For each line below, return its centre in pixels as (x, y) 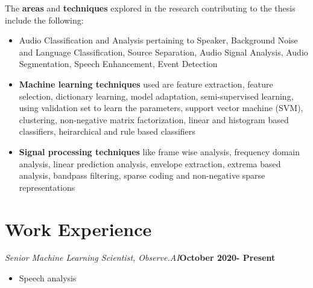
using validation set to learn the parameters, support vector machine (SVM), (161, 108)
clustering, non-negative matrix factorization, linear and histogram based (154, 119)
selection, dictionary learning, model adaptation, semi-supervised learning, (156, 96)
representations (47, 187)
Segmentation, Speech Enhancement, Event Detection (118, 64)
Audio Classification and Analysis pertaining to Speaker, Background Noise (158, 40)
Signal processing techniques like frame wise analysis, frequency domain (160, 151)
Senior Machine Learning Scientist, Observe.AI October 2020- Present (140, 258)
